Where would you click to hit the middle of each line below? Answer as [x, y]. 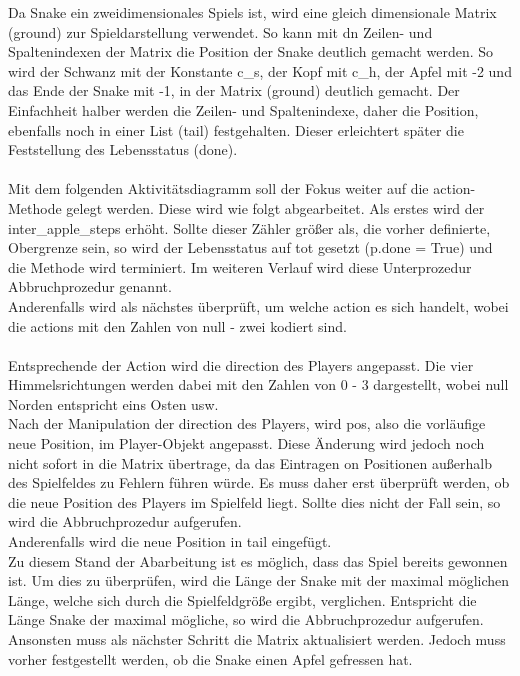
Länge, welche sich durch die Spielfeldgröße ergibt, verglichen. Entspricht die [242, 599]
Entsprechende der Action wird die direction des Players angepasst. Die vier [241, 364]
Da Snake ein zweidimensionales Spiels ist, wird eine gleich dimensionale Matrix [252, 12]
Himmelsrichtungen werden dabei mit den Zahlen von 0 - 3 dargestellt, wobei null [258, 384]
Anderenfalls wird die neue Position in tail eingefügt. [170, 541]
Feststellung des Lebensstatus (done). [123, 149]
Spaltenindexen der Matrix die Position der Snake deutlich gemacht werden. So [251, 51]
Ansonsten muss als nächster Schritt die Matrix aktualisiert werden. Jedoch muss [257, 639]
